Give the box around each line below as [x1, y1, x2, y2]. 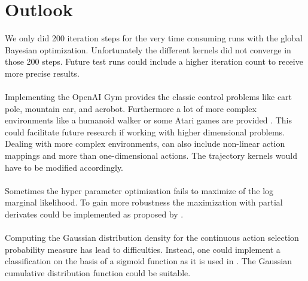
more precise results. [5, 67, 80, 79]
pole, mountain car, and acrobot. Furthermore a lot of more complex [5, 102, 257, 114]
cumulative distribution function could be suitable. [5, 267, 191, 279]
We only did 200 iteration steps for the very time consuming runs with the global [5, 32, 303, 44]
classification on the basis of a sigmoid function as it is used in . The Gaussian [5, 255, 292, 267]
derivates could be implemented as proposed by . [5, 208, 184, 220]
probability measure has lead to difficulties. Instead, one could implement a [5, 243, 280, 255]
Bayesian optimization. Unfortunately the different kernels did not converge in [5, 43, 291, 56]
